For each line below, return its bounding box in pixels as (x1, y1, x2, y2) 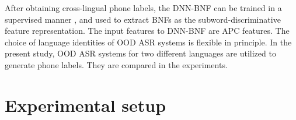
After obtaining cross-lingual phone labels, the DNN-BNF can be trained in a (5, 2, 282, 13)
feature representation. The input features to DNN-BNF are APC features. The (5, 24, 290, 37)
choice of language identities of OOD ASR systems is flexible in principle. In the (5, 36, 292, 48)
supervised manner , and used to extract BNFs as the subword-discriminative (5, 13, 281, 25)
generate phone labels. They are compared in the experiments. (5, 58, 228, 70)
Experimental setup (5, 93, 166, 117)
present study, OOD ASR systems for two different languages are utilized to (5, 47, 276, 59)
